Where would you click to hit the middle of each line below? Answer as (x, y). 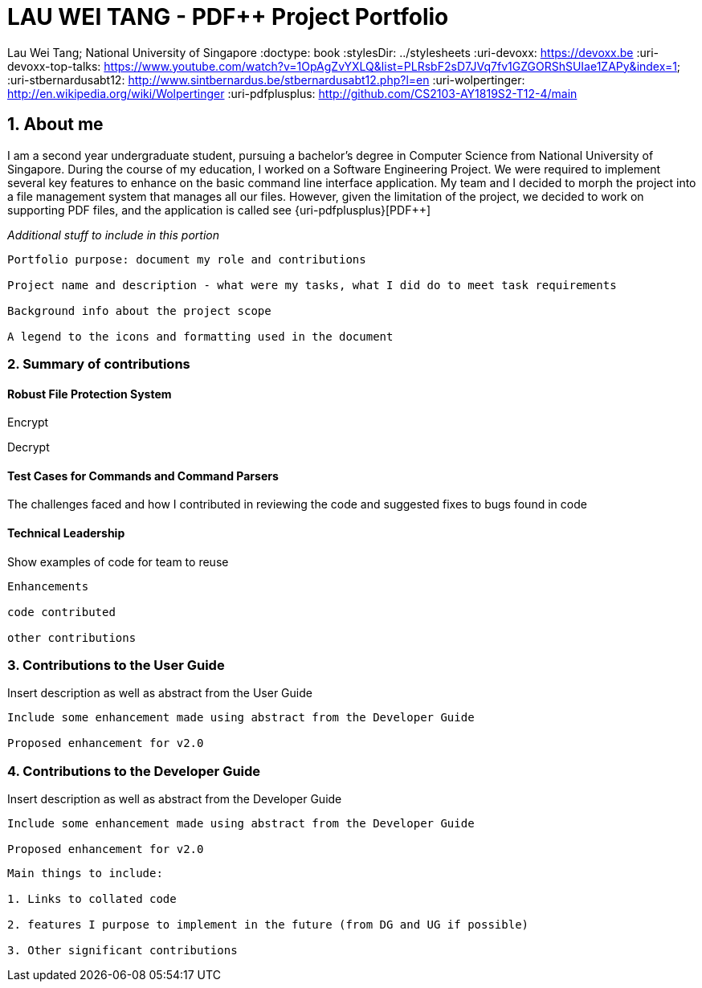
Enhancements (48, 586)
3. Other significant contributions (122, 951)
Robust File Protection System (90, 394)
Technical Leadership (66, 533)
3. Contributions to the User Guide (116, 665)
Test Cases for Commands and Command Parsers (143, 476)
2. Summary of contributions (99, 363)
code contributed (61, 612)
